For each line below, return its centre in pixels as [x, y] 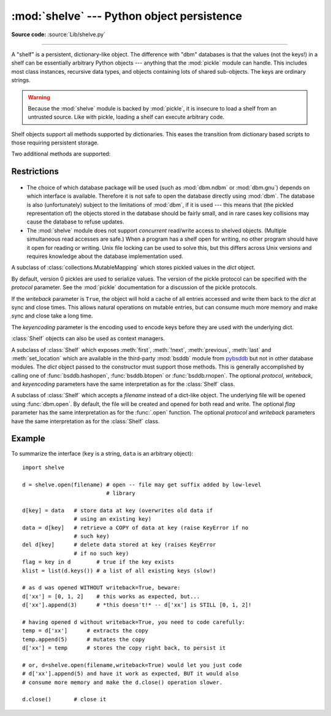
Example [28, 439]
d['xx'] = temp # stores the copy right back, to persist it [124, 648]
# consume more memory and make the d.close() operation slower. [123, 682]
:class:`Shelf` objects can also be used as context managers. [88, 338]
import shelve [43, 467]
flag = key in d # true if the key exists [98, 562]
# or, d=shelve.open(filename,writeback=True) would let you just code [132, 665]
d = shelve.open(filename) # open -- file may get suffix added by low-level [142, 484]
